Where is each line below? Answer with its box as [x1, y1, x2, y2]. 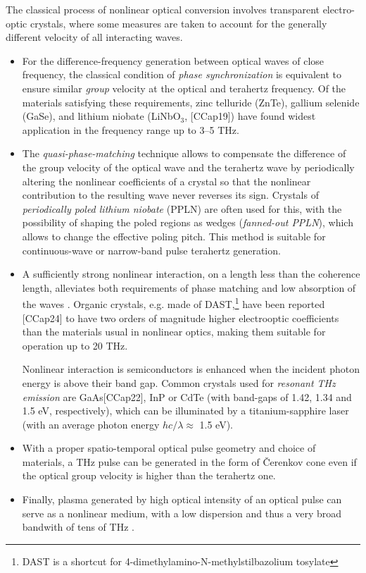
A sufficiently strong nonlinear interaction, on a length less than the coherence [22, 266, 360, 281]
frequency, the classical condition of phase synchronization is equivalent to [22, 67, 341, 82]
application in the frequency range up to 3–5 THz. [22, 122, 239, 137]
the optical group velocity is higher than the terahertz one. [22, 468, 276, 483]
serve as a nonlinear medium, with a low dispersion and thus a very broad [22, 505, 342, 520]
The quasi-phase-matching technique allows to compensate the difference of [22, 146, 346, 161]
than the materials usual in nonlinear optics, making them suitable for [22, 324, 326, 339]
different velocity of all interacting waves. [6, 30, 183, 44]
